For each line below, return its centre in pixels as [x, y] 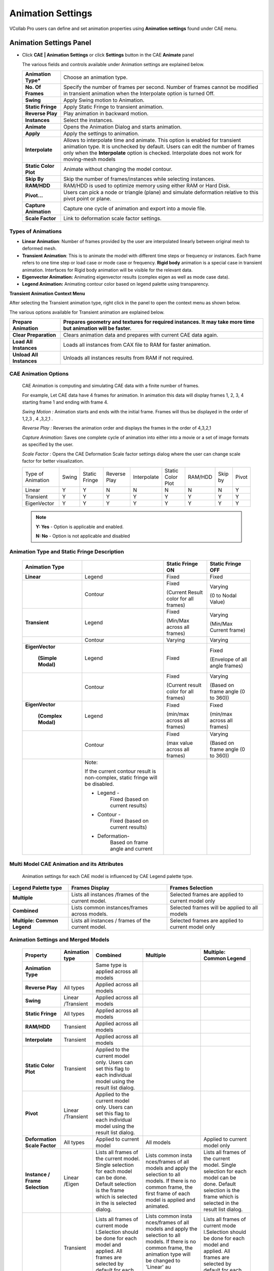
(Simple [47, 658]
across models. [90, 914]
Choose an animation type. [96, 77]
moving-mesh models [90, 159]
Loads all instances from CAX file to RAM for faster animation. [137, 345]
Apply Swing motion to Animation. [104, 100]
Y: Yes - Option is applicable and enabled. [80, 527]
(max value [180, 743]
